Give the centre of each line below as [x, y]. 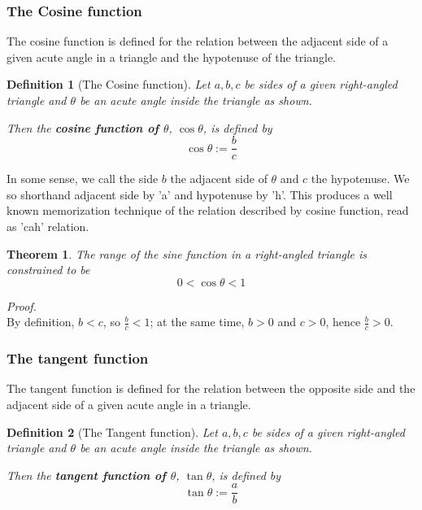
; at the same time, [197, 322]
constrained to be [48, 270]
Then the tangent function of [86, 475]
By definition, [41, 322]
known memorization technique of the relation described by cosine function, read [208, 210]
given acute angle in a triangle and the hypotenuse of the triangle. [172, 57]
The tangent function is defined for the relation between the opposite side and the [211, 388]
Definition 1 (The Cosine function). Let [109, 84]
